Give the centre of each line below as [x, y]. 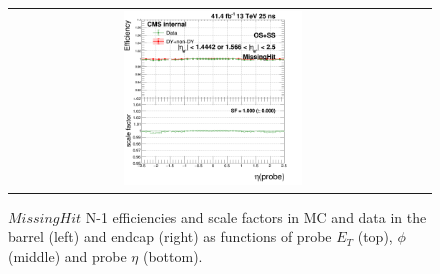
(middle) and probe [67, 255]
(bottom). [172, 255]
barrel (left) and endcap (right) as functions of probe [170, 236]
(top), [375, 236]
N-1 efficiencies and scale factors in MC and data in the [256, 216]
